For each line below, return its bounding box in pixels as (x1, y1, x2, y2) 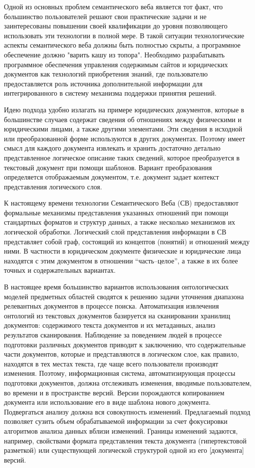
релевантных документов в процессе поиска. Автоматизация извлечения (4, 301, 219, 311)
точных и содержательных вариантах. (4, 265, 116, 275)
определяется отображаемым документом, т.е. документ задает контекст (4, 172, 219, 182)
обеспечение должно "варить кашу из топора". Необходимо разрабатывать (4, 49, 225, 59)
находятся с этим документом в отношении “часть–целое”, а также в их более (4, 255, 238, 265)
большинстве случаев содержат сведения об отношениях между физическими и (4, 114, 242, 124)
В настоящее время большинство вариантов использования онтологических (4, 282, 229, 292)
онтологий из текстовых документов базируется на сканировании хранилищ (4, 310, 230, 320)
